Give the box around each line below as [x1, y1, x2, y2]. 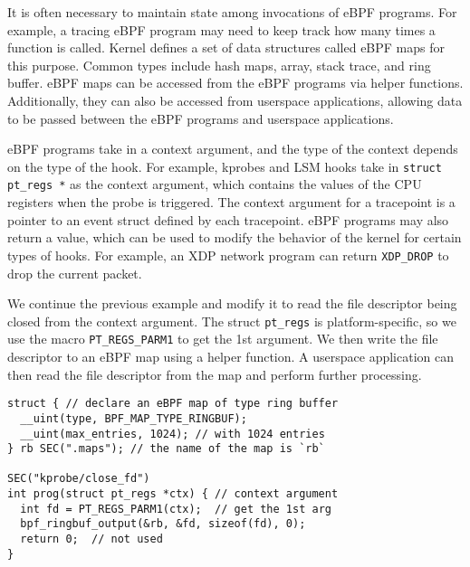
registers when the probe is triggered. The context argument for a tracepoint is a [7, 193, 456, 212]
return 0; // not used [20, 533, 163, 546]
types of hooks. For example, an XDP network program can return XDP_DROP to [7, 245, 449, 264]
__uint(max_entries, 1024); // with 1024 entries [20, 427, 325, 440]
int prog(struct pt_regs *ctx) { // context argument [7, 487, 339, 501]
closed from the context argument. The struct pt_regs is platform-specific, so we [7, 311, 456, 330]
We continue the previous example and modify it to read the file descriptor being [7, 294, 457, 313]
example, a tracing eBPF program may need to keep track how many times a [7, 20, 436, 39]
